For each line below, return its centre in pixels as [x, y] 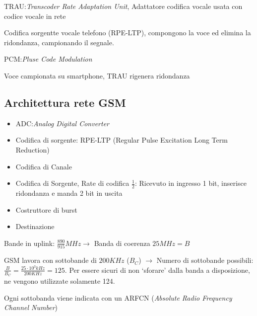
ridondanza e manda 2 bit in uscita [69, 193]
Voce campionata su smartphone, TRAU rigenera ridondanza [97, 75]
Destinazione [35, 226]
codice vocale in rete [35, 16]
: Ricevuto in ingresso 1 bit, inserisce [191, 183]
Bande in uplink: [30, 243]
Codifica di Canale [44, 166]
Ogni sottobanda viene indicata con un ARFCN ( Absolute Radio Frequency [118, 297]
